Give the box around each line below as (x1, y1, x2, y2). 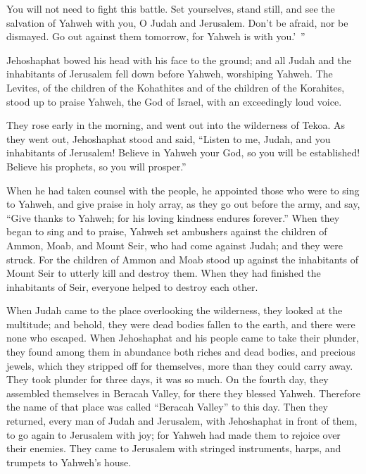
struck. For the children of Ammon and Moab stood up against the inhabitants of (6, 251, 359, 266)
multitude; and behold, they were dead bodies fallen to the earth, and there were (6, 316, 355, 331)
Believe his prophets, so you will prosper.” (6, 158, 187, 173)
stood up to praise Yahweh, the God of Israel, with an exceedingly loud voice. (6, 94, 342, 108)
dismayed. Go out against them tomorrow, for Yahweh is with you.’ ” (6, 29, 305, 44)
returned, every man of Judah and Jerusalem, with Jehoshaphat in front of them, (6, 413, 358, 428)
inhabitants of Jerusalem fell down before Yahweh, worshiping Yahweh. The (6, 66, 333, 81)
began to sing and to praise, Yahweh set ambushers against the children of (6, 224, 327, 239)
